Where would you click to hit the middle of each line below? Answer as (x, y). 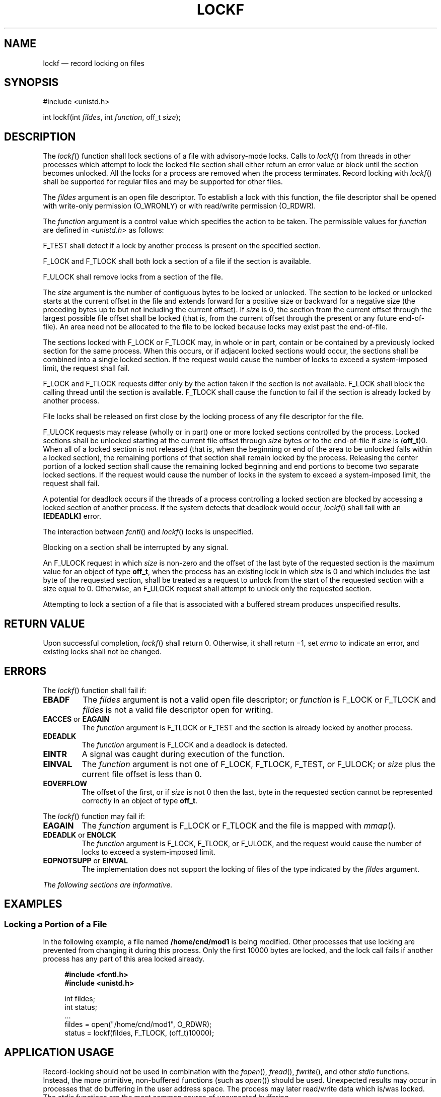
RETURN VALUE (45, 624)
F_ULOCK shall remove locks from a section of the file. (133, 277)
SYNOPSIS (31, 83)
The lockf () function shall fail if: (95, 690)
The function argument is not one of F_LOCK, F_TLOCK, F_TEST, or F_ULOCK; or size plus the (259, 764)
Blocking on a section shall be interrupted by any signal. (136, 547)
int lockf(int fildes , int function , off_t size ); (112, 117)
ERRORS (25, 671)
